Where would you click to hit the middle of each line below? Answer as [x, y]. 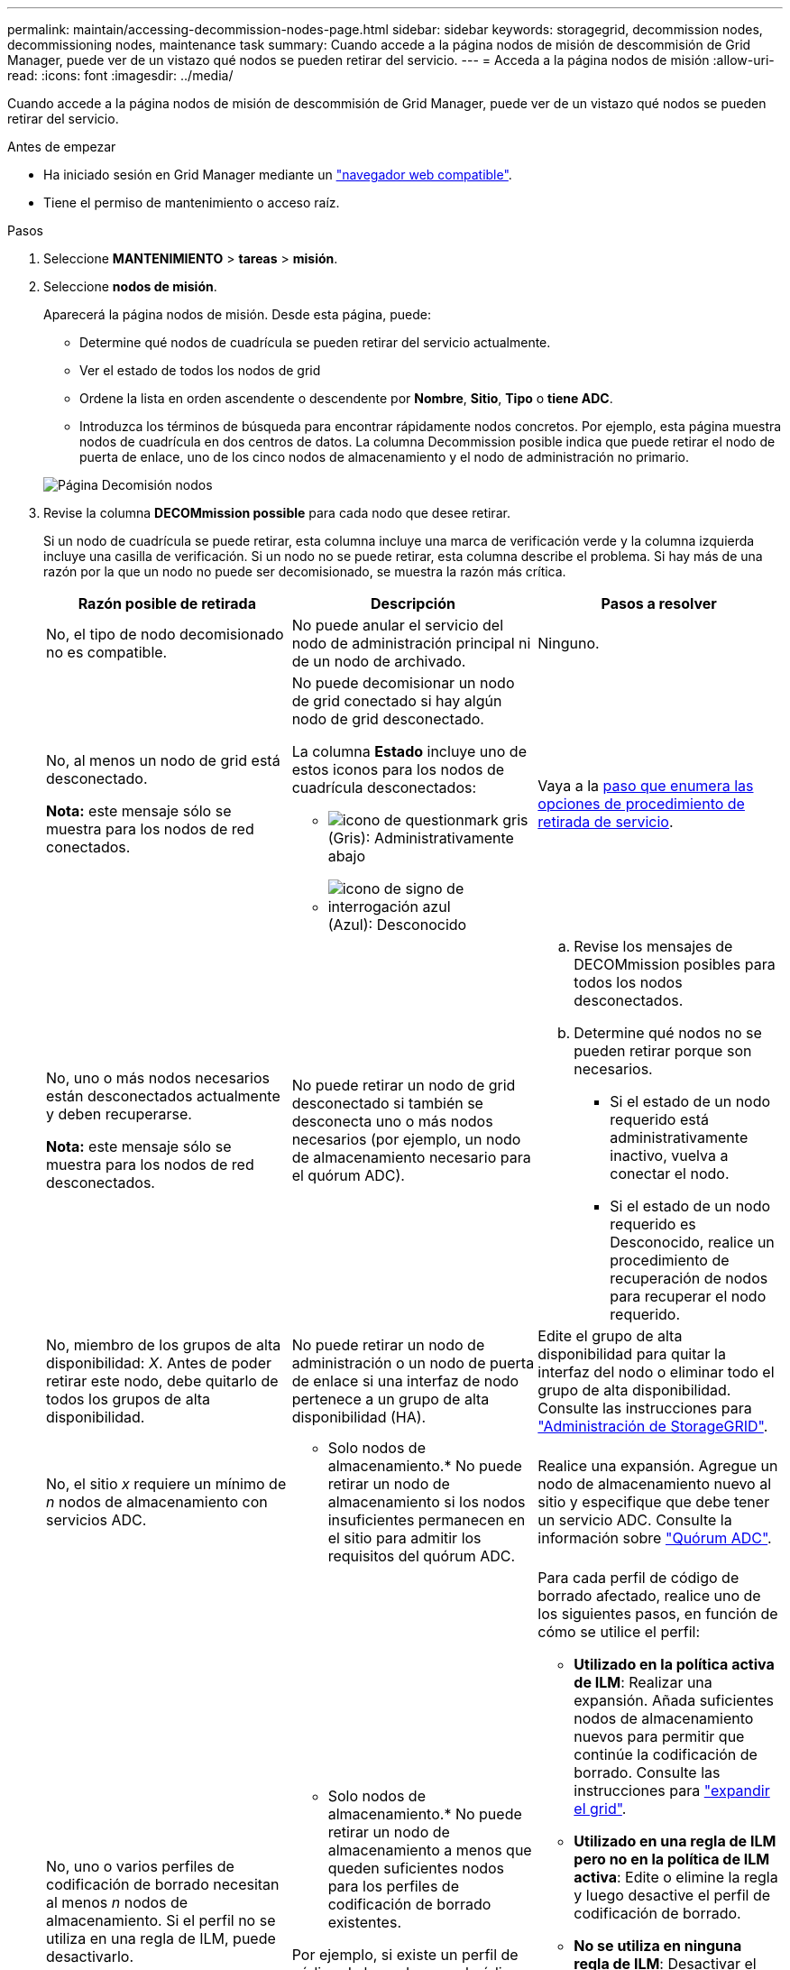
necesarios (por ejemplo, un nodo [406, 1139]
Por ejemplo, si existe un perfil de [405, 1955]
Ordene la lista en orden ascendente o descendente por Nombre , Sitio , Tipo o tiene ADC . [346, 398]
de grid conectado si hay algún [397, 701]
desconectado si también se [387, 1103]
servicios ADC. [96, 1520]
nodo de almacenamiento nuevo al [655, 1484]
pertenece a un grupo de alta [390, 1399]
